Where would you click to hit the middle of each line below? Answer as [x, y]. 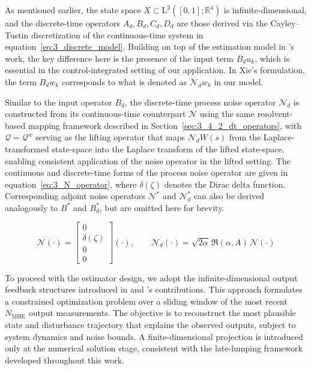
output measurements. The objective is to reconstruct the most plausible [162, 313]
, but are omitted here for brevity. [162, 207]
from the [245, 137]
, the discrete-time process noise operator [200, 102]
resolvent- [275, 114]
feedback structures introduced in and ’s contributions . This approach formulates [154, 289]
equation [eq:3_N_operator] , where [71, 184]
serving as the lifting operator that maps [110, 137]
